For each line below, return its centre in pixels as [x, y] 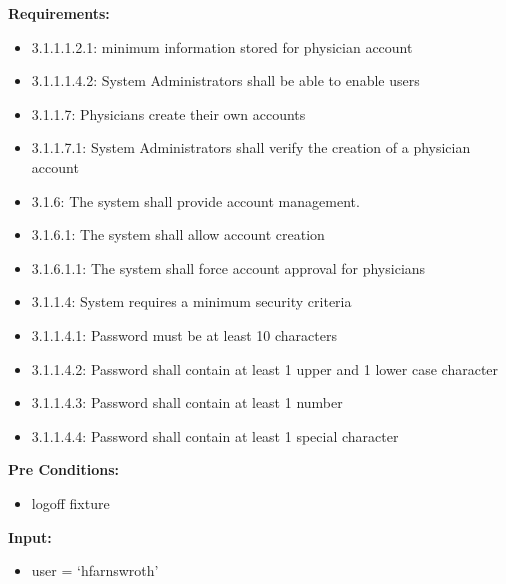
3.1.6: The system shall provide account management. [195, 200]
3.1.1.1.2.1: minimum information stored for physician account [222, 46]
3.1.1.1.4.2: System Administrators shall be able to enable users [225, 80]
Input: [30, 536]
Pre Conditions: [63, 469]
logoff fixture [70, 502]
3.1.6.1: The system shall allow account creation [178, 234]
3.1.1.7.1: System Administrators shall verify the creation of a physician [251, 147]
